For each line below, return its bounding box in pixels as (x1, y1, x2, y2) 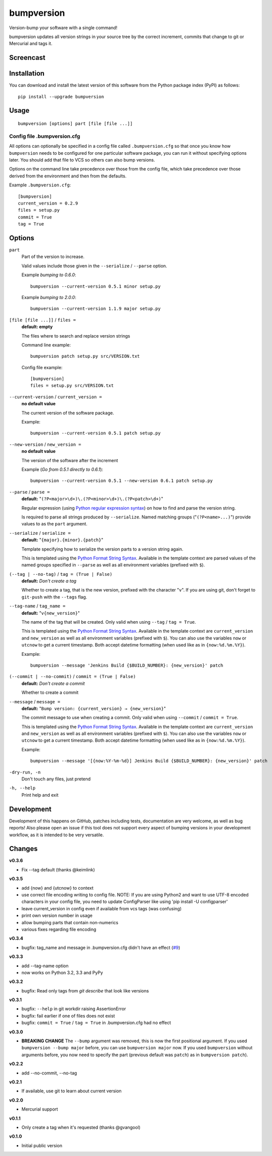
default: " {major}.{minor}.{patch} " (21, 537, 103, 543)
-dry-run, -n (9, 769, 41, 775)
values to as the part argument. (21, 521, 88, 527)
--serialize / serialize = (9, 530, 71, 536)
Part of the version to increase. (21, 254, 85, 259)
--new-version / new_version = (9, 441, 82, 447)
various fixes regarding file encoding (21, 926, 96, 932)
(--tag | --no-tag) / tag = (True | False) (9, 571, 113, 577)
